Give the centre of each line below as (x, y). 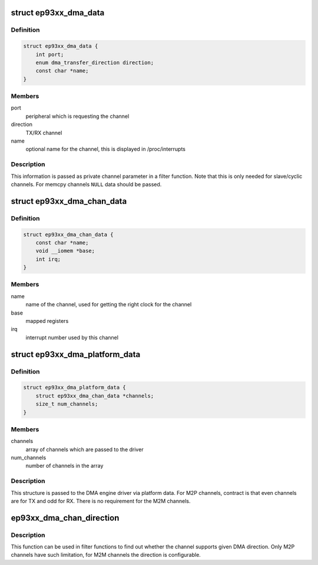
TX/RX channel (44, 133)
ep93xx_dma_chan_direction (65, 518)
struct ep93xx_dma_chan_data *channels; (95, 396)
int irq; (48, 259)
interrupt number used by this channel (72, 337)
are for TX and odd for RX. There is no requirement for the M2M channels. (101, 501)
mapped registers (47, 321)
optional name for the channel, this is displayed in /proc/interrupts (105, 149)
